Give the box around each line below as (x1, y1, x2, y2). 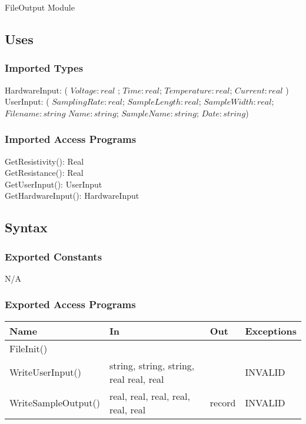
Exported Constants (5, 249, 102, 263)
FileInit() (9, 341, 48, 355)
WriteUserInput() (9, 365, 81, 379)
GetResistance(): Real (5, 166, 84, 179)
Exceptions (245, 323, 297, 338)
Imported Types (5, 61, 84, 75)
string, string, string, (109, 358, 195, 372)
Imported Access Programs (5, 132, 137, 146)
